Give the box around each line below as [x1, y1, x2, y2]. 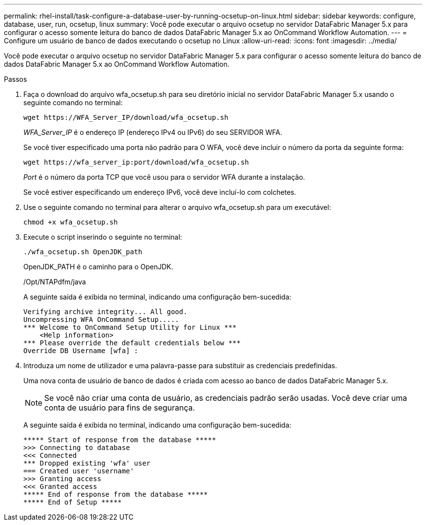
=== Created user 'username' [23, 467, 134, 475]
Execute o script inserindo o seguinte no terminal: [23, 233, 182, 241]
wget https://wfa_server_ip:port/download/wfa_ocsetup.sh [23, 158, 249, 166]
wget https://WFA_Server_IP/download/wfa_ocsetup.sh [23, 113, 229, 121]
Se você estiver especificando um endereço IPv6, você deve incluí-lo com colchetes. [23, 188, 296, 196]
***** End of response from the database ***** [23, 490, 208, 498]
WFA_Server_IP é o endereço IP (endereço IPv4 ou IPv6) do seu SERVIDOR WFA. [23, 128, 283, 136]
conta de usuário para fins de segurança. [44, 403, 195, 412]
